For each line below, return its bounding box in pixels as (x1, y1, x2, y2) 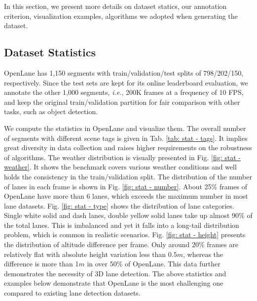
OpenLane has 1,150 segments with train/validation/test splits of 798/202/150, (4, 67, 244, 78)
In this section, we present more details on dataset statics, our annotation (4, 1, 227, 11)
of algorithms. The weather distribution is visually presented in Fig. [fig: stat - (4, 152, 241, 162)
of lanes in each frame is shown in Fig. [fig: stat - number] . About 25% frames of (4, 181, 248, 191)
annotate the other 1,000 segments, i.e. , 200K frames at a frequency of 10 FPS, (4, 87, 244, 97)
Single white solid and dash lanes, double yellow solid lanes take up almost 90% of (4, 210, 253, 220)
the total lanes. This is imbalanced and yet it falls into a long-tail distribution (4, 219, 239, 230)
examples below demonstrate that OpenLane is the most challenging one (4, 278, 223, 288)
